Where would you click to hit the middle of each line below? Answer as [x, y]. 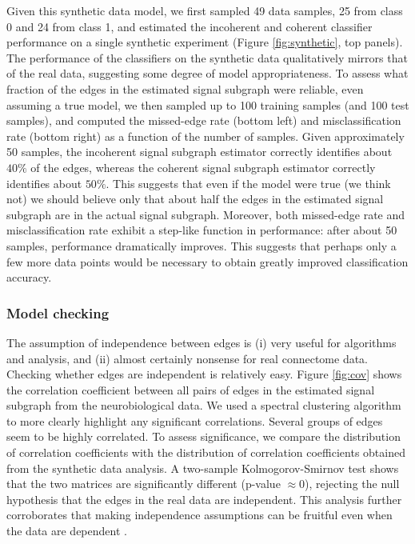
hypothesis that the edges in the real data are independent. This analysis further [204, 499]
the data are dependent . [67, 531]
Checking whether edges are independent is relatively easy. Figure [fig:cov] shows [204, 374]
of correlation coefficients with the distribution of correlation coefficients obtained [206, 452]
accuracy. [29, 277]
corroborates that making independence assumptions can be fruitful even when [200, 515]
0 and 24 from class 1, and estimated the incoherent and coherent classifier [190, 26]
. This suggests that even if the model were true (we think [248, 183]
